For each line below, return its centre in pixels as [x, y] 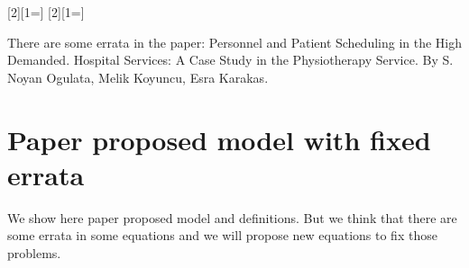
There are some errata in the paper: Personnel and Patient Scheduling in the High [235, 42]
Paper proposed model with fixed [219, 139]
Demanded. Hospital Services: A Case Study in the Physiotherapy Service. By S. [230, 60]
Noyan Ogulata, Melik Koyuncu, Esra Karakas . [138, 77]
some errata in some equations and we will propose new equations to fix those [222, 235]
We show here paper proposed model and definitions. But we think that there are [232, 217]
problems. [34, 252]
